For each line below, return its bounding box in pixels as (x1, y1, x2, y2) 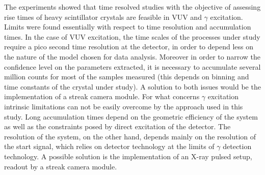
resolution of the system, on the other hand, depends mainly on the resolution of (4, 131, 256, 141)
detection (223, 141, 252, 152)
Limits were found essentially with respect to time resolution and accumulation (4, 21, 251, 32)
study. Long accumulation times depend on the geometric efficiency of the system (4, 111, 258, 122)
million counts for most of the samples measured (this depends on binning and (4, 71, 249, 82)
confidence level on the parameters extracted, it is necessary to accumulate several (4, 61, 261, 72)
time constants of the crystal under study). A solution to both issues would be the (4, 81, 261, 92)
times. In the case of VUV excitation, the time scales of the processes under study (4, 31, 260, 42)
